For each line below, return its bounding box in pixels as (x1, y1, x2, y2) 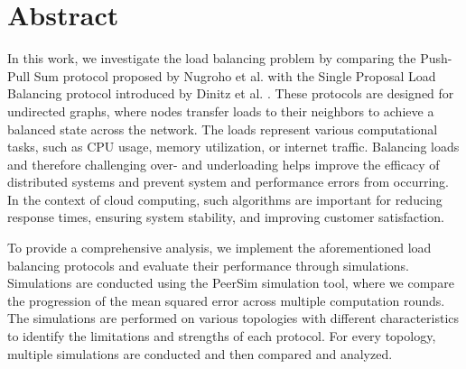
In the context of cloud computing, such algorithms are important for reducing (7, 189, 443, 208)
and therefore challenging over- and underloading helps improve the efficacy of (7, 154, 440, 173)
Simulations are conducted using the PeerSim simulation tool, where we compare (7, 273, 454, 292)
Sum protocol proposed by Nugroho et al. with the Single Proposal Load (33, 66, 436, 85)
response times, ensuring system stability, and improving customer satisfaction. (7, 208, 444, 226)
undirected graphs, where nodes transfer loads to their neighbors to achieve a (7, 101, 434, 120)
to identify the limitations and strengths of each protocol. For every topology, (7, 327, 436, 346)
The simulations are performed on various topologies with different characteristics (7, 309, 460, 327)
